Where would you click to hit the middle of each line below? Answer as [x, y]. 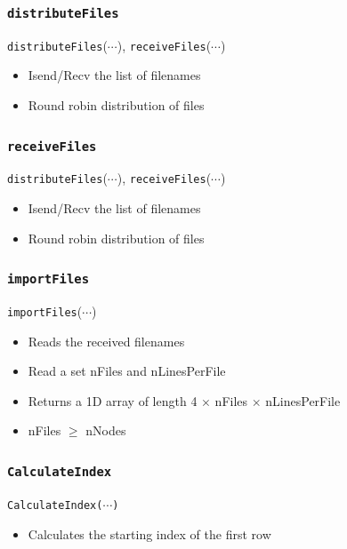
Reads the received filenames [106, 341]
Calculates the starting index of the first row [149, 533]
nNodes [106, 430]
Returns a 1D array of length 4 [113, 400]
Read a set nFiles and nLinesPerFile [127, 371]
